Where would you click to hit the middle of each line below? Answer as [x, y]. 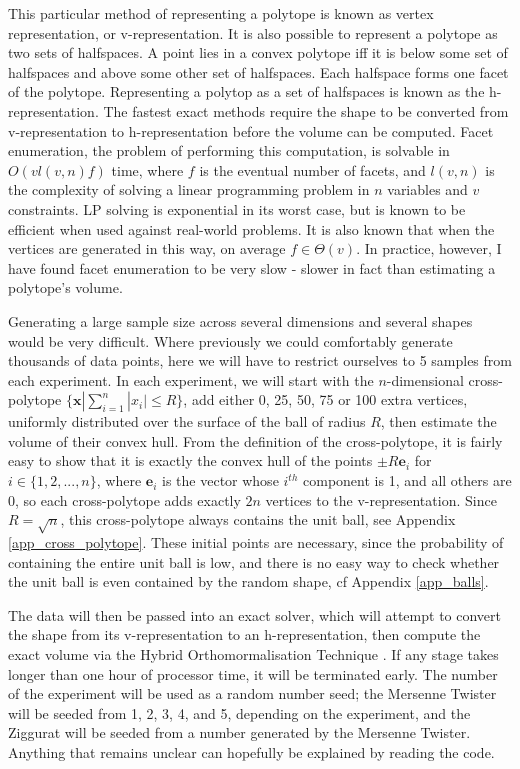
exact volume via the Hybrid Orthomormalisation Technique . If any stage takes [253, 653]
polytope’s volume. [65, 287]
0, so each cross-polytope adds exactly [124, 499]
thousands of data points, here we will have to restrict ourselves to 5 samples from [260, 360]
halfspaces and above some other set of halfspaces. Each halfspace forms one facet [258, 71]
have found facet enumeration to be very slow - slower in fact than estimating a [252, 267]
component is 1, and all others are [407, 480]
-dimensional [425, 379]
